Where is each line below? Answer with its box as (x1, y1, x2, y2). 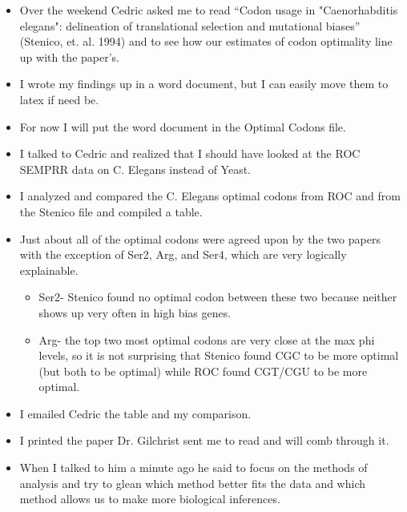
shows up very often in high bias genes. (38, 304, 232, 321)
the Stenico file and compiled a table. (19, 203, 203, 220)
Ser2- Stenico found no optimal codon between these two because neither (38, 288, 397, 305)
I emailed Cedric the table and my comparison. (19, 405, 252, 421)
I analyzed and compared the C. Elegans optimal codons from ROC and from (19, 187, 401, 204)
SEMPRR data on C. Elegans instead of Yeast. (19, 160, 252, 177)
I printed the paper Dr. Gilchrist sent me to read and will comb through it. (19, 432, 389, 449)
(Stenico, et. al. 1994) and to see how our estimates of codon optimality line (19, 33, 393, 50)
